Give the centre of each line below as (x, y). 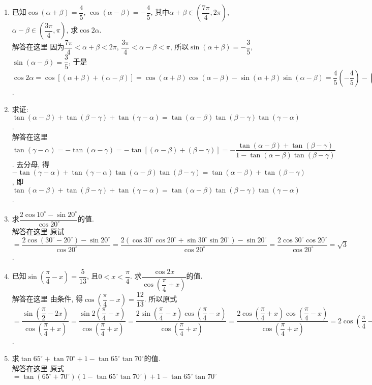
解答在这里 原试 (38, 231)
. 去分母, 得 (30, 164)
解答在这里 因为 (38, 47)
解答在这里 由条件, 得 (48, 299)
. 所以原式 (161, 299)
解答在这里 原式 (38, 368)
